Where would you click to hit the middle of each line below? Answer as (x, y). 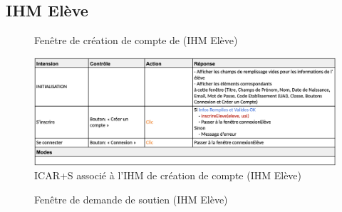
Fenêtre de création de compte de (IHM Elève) (136, 40)
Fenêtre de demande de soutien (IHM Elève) (131, 199)
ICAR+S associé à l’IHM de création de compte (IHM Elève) (168, 175)
